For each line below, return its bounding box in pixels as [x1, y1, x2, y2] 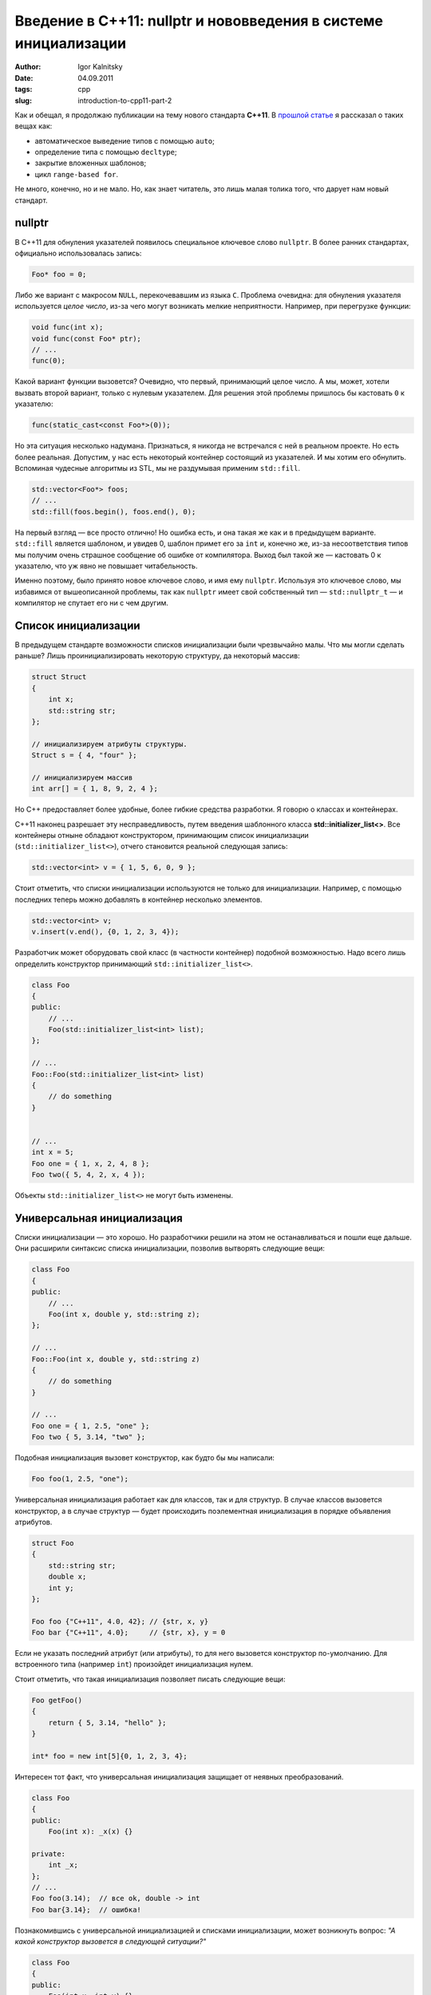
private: [31, 1849, 66, 1859]
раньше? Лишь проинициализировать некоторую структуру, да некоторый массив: [14, 651, 301, 661]
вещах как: [14, 121, 53, 131]
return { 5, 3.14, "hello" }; [48, 1718, 167, 1727]
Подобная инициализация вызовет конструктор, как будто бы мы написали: [14, 1453, 275, 1463]
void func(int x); [31, 323, 104, 332]
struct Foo [31, 1539, 74, 1547]
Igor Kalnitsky [77, 62, 123, 72]
